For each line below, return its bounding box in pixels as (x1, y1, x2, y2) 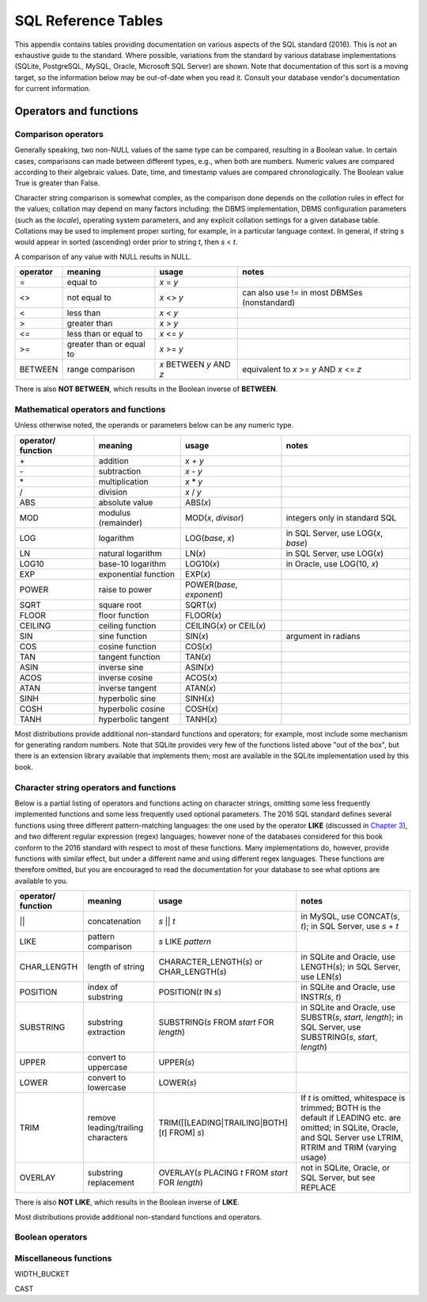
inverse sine (98, 661, 144, 672)
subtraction (98, 466, 142, 477)
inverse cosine (98, 672, 153, 683)
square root (98, 599, 142, 610)
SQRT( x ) (184, 599, 217, 610)
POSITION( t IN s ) (158, 987, 221, 998)
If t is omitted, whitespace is (300, 1093, 406, 1104)
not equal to (66, 292, 112, 303)
